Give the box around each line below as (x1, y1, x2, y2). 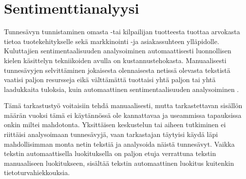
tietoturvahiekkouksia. (4, 167, 70, 178)
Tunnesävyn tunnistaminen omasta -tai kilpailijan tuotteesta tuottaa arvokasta (4, 26, 240, 37)
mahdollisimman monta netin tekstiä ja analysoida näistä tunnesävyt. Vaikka (4, 138, 235, 149)
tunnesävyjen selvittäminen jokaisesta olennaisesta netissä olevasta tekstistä (4, 65, 230, 75)
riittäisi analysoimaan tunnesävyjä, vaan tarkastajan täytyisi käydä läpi (4, 129, 218, 139)
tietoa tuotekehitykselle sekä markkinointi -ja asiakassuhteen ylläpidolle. (4, 36, 219, 46)
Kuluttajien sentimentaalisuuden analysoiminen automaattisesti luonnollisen (4, 45, 231, 56)
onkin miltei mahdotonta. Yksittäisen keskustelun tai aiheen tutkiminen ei (4, 119, 226, 130)
